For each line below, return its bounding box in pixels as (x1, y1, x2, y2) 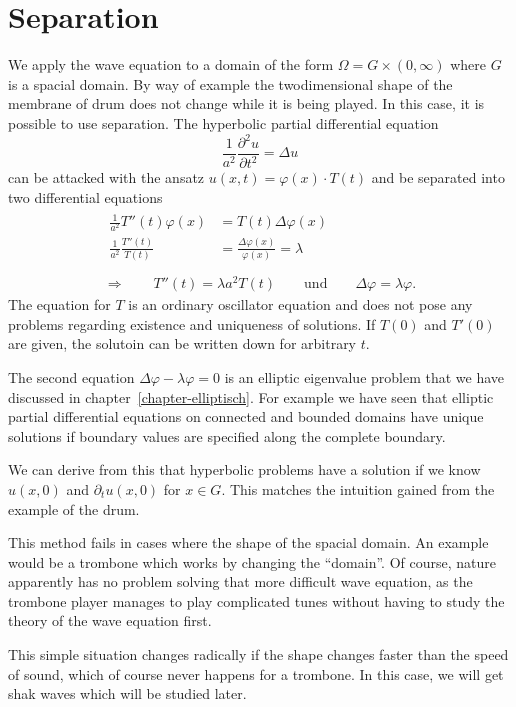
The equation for (8, 294, 111, 315)
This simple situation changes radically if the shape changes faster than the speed (8, 644, 509, 665)
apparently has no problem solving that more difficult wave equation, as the (8, 571, 473, 592)
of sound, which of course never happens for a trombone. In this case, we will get (8, 663, 504, 684)
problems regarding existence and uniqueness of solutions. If (8, 313, 376, 334)
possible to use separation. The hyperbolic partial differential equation (8, 112, 439, 133)
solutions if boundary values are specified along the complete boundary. (8, 425, 446, 446)
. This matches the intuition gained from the (221, 478, 495, 499)
